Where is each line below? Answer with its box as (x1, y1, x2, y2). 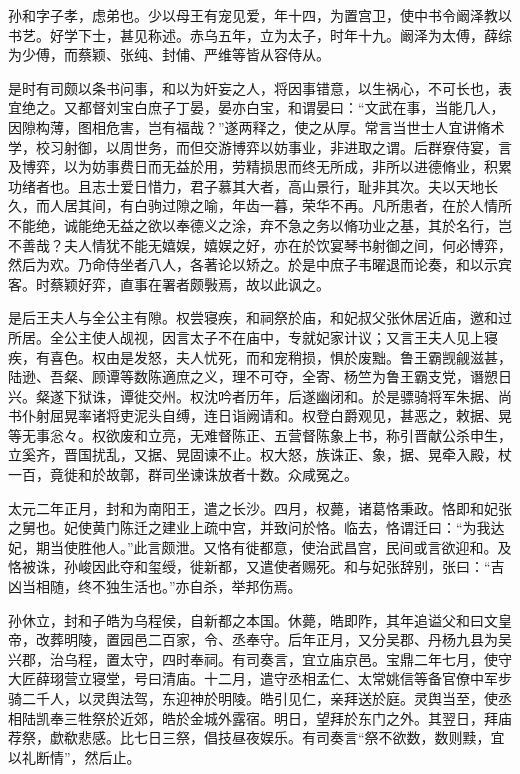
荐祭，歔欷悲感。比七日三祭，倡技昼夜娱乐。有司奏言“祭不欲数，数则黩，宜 (8, 727, 505, 748)
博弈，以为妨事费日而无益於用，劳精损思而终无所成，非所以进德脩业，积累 (21, 156, 512, 177)
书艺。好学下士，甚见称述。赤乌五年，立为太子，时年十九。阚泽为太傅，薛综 (8, 24, 512, 45)
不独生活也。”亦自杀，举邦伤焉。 (91, 576, 302, 597)
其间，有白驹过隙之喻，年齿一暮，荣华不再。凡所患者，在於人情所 (77, 195, 512, 216)
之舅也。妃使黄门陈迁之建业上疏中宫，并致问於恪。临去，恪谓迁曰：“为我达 (8, 517, 505, 538)
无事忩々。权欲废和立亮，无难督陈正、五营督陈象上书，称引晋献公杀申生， (21, 424, 512, 445)
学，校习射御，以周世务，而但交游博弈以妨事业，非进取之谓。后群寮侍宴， (8, 136, 498, 157)
